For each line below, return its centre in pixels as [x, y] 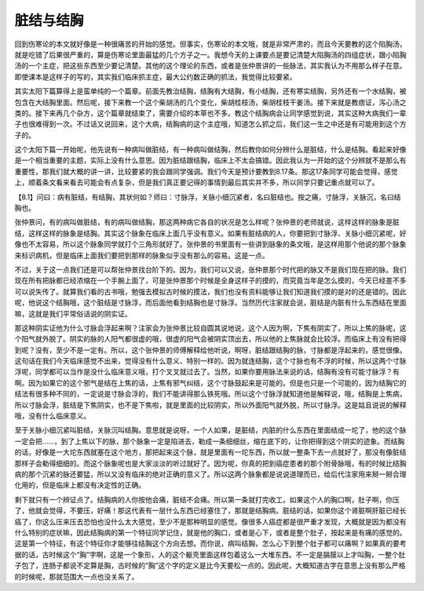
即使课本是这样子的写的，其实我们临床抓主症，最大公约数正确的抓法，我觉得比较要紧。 [155, 77]
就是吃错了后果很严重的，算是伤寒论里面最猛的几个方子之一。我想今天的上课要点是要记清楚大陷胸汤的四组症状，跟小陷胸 [210, 54]
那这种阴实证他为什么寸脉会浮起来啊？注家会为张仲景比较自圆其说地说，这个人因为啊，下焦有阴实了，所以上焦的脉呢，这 [210, 328]
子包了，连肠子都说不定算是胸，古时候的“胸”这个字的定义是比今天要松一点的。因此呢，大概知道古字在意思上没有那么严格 [210, 566]
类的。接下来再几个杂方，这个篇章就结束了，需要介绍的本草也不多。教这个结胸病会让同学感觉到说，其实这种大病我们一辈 [210, 113]
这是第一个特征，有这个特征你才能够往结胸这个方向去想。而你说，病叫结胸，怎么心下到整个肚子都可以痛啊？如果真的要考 [210, 544]
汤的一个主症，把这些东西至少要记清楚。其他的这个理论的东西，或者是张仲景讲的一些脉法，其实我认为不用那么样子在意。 [210, 66]
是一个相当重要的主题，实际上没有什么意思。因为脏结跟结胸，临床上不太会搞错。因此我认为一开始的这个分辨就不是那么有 [210, 160]
